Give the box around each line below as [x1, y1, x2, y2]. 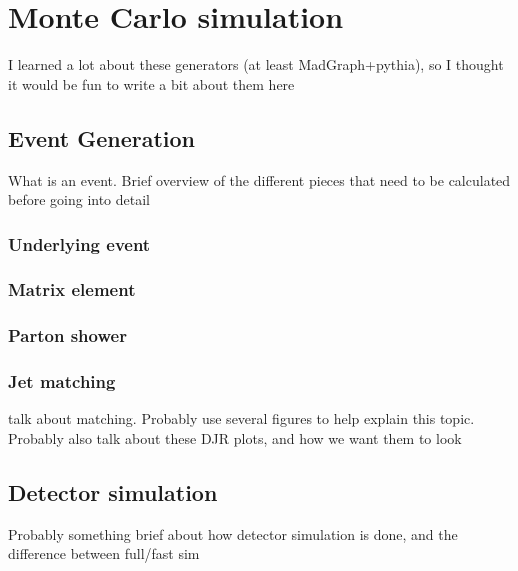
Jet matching [8, 369, 116, 394]
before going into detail [8, 189, 151, 210]
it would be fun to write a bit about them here [8, 73, 295, 94]
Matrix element [8, 277, 136, 302]
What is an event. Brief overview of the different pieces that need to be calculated [8, 169, 511, 190]
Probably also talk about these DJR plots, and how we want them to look [8, 428, 462, 449]
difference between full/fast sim [8, 543, 200, 564]
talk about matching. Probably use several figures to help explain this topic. [8, 408, 475, 429]
